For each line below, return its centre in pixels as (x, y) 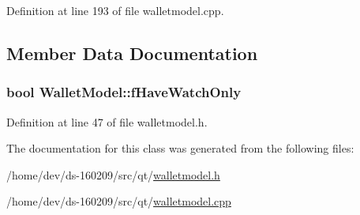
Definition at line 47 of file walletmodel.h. (107, 121)
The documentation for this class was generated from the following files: (180, 148)
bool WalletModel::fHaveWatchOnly (124, 92)
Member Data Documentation (132, 53)
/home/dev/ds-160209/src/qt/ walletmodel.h (113, 174)
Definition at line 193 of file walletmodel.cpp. (115, 10)
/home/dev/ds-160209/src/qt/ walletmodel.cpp (119, 201)
